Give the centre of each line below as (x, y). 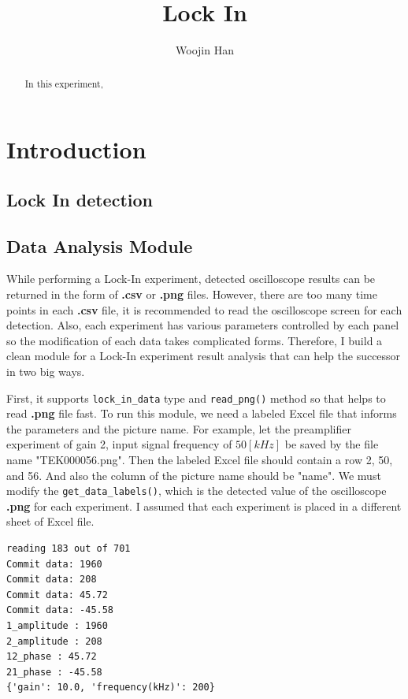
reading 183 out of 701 (69, 548)
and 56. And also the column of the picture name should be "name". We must (194, 475)
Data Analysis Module (100, 245)
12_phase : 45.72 (52, 657)
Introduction (76, 149)
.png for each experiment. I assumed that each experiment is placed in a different (204, 506)
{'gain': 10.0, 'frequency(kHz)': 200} (111, 688)
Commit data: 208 (52, 580)
